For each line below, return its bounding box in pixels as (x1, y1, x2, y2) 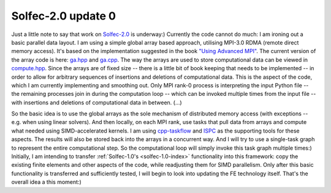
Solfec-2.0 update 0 (11, 9, 116, 23)
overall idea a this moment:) (11, 178, 82, 186)
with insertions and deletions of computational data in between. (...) (11, 98, 182, 106)
